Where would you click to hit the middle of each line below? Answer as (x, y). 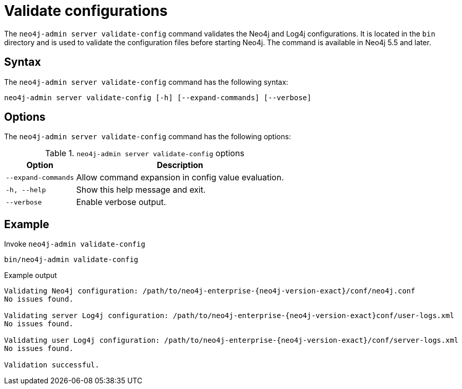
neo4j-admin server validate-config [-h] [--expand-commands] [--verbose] (158, 97)
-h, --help (26, 190)
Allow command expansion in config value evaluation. (180, 178)
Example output (31, 275)
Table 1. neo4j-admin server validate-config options (145, 153)
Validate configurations (86, 11)
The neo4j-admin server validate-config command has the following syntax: (146, 82)
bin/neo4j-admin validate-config (71, 260)
